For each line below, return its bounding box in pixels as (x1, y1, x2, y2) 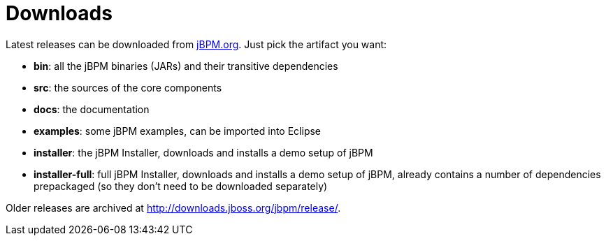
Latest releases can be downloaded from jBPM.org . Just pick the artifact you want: (6, 38, 387, 50)
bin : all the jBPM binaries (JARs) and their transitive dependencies (34, 59, 338, 72)
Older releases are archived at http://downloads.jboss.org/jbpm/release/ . (6, 201, 341, 214)
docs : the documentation (34, 103, 150, 115)
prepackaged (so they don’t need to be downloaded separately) (34, 180, 328, 192)
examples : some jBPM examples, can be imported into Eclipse (34, 124, 322, 137)
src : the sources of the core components (34, 81, 222, 94)
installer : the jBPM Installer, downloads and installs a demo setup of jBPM (34, 146, 373, 159)
